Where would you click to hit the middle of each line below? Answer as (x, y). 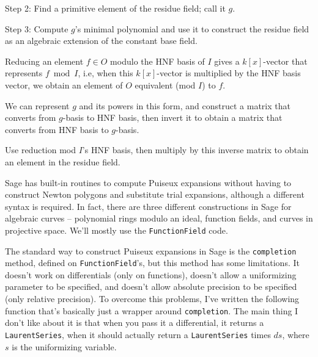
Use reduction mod (41, 150)
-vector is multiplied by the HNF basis (229, 73)
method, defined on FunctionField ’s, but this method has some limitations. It (152, 263)
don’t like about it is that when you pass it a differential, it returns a (135, 323)
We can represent (37, 105)
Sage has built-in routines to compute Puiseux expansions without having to (148, 182)
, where (296, 334)
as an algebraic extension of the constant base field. (101, 41)
